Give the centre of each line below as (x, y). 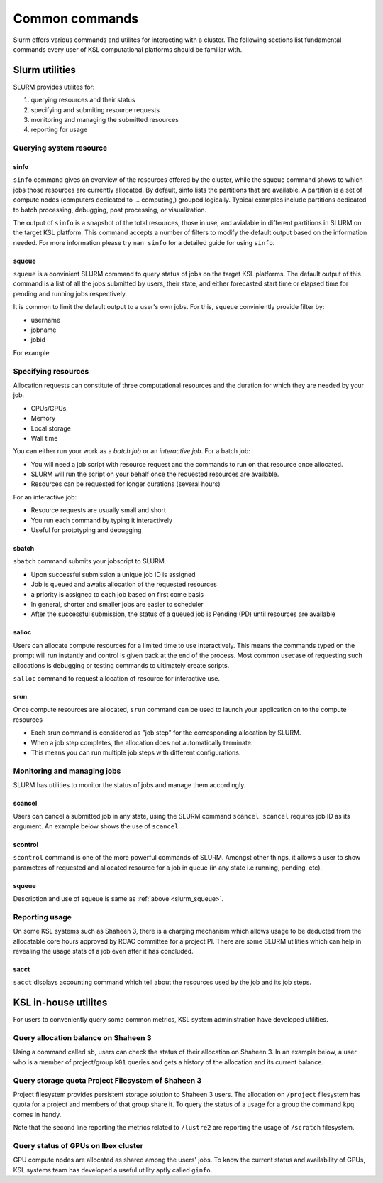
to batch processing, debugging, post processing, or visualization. (110, 210)
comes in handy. (37, 1114)
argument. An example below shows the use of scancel (96, 826)
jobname (44, 330)
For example (31, 352)
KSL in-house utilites (60, 1003)
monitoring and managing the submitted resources (105, 120)
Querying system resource (60, 148)
